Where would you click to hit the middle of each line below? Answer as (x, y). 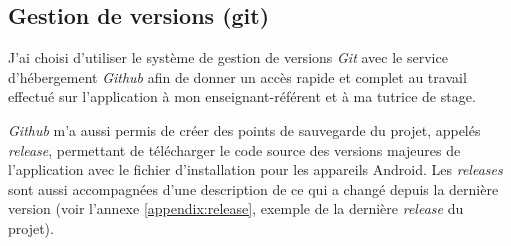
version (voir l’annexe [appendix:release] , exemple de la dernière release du (236, 208)
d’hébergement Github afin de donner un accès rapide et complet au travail (237, 76)
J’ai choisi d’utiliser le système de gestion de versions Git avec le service (228, 57)
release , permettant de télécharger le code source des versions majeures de (234, 149)
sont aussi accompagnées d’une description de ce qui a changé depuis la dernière (253, 188)
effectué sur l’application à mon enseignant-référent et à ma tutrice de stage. (242, 96)
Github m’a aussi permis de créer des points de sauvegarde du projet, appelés (244, 129)
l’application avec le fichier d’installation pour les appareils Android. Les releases (255, 169)
